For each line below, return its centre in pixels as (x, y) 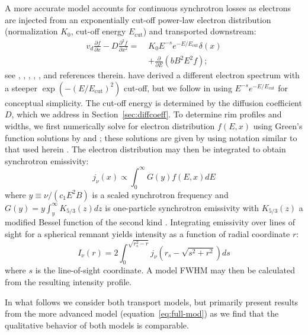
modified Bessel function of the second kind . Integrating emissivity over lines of (150, 222)
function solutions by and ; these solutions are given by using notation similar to (151, 137)
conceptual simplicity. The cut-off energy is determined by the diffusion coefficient (153, 102)
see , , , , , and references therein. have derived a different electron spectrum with (152, 75)
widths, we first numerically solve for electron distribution (110, 126)
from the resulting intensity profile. (68, 281)
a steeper (21, 87)
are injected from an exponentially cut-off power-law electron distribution (138, 19)
